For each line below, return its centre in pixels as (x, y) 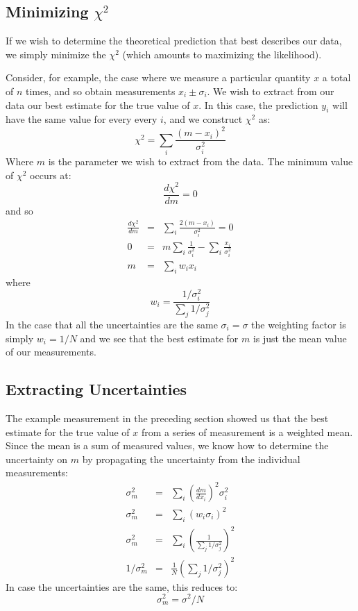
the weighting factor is (299, 324)
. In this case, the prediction (258, 104)
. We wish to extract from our (271, 91)
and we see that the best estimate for (159, 338)
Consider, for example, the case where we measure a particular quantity (158, 77)
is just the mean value (300, 338)
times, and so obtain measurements (101, 91)
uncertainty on (37, 459)
